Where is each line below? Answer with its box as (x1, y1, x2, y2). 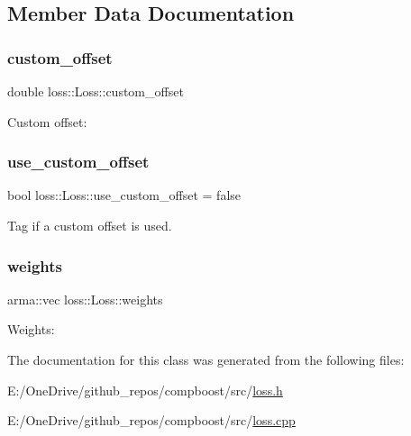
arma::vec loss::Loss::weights (7, 289, 163, 308)
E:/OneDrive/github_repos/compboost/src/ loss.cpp (7, 411, 296, 430)
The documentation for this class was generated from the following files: (7, 350, 405, 368)
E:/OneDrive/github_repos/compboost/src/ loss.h (7, 380, 283, 399)
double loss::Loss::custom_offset (7, 82, 184, 100)
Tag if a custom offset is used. (7, 216, 172, 234)
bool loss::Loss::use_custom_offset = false (7, 186, 241, 204)
